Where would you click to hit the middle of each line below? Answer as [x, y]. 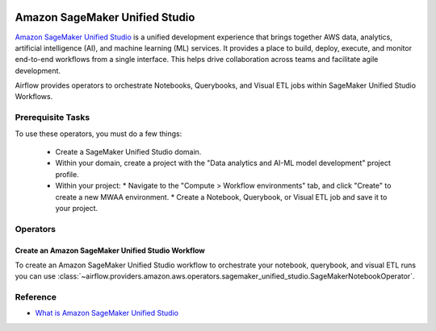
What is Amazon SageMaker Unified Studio [107, 313]
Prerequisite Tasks [52, 118]
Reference [36, 297]
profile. [67, 174]
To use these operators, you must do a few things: [99, 134]
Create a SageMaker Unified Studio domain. [128, 152]
